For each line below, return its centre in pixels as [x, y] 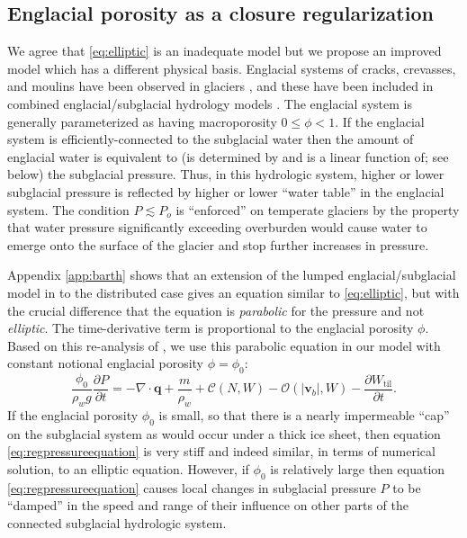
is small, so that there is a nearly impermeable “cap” [304, 414]
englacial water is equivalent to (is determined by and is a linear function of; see [228, 156]
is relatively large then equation [358, 468]
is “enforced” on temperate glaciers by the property [318, 209]
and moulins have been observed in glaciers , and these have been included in [220, 86]
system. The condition [68, 209]
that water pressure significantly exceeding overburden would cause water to [217, 227]
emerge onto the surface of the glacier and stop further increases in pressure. [218, 244]
